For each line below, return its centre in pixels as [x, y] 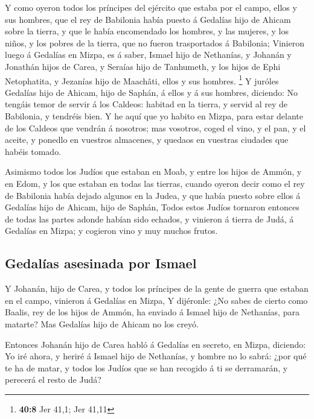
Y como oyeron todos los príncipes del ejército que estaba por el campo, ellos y [151, 7]
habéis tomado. [33, 151]
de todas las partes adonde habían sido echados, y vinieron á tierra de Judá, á [149, 219]
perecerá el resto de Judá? [53, 380]
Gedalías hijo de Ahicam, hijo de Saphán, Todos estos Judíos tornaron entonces [152, 207]
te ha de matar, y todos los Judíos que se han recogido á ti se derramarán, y [146, 367]
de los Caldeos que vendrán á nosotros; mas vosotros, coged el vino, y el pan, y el [155, 128]
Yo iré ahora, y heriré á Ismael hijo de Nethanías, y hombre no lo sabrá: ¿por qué [156, 356]
